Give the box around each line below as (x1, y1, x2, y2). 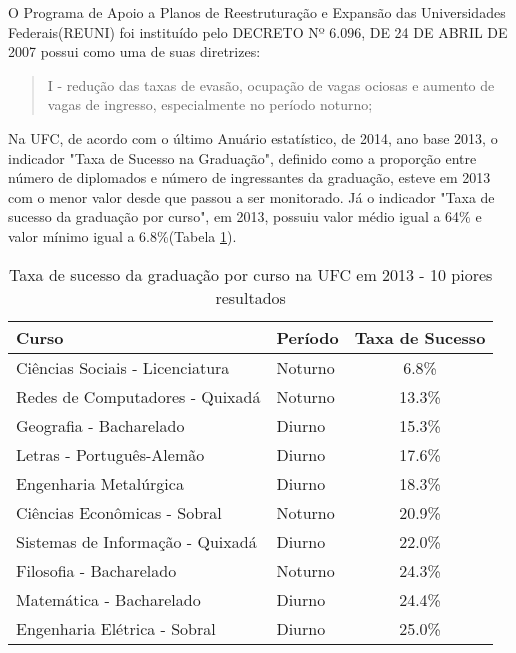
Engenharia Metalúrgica (16, 471, 184, 495)
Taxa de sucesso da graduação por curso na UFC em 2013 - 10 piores (8, 262, 493, 286)
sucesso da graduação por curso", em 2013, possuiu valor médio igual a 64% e (8, 206, 482, 227)
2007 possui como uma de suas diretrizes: (8, 41, 261, 62)
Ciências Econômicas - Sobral (16, 500, 222, 524)
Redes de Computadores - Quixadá (16, 384, 261, 408)
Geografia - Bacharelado (16, 413, 185, 437)
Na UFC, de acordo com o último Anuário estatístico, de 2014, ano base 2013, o (8, 127, 498, 148)
